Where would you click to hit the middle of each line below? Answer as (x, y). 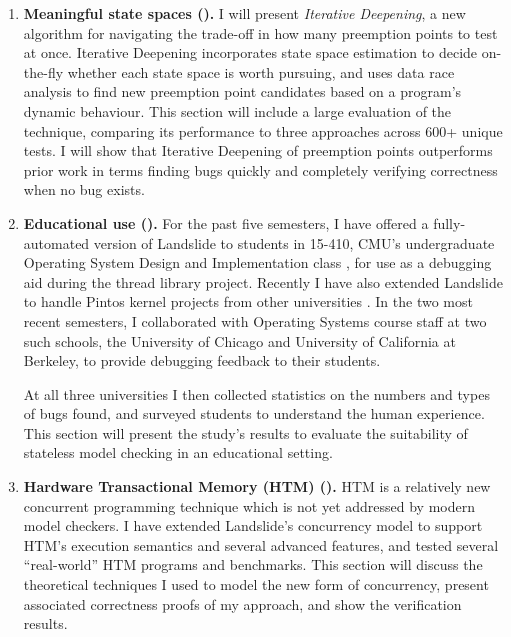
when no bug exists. (84, 189)
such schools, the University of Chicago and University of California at (239, 340)
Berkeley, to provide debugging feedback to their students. (202, 360)
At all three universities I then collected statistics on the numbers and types (256, 393)
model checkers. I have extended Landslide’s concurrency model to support (253, 525)
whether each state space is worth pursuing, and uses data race (261, 71)
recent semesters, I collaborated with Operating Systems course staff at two (255, 320)
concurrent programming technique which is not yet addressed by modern (249, 505)
